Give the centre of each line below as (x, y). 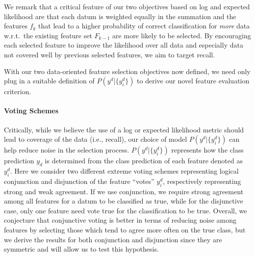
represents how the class (207, 150)
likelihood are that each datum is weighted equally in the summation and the (120, 16)
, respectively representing (202, 181)
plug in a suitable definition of (49, 81)
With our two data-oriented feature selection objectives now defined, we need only (127, 71)
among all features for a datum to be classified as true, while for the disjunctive (124, 201)
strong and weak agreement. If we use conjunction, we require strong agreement (124, 191)
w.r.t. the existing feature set (48, 35)
